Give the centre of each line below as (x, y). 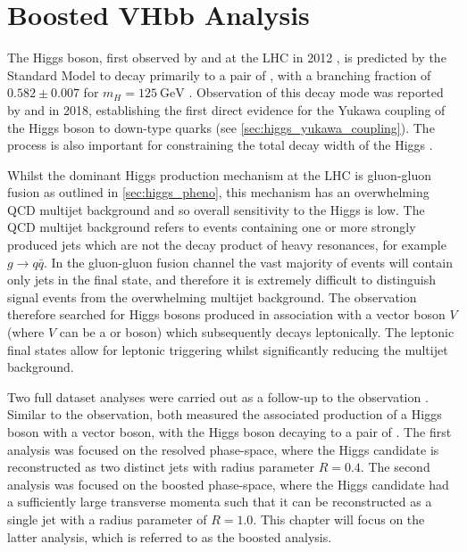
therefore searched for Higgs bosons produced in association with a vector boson (226, 314)
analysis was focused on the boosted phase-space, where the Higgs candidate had (228, 484)
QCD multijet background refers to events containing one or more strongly (212, 227)
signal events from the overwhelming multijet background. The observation (212, 297)
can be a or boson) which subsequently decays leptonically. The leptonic (257, 332)
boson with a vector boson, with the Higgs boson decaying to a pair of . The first (229, 432)
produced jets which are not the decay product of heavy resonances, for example (227, 245)
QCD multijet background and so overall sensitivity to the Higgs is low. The (216, 209)
